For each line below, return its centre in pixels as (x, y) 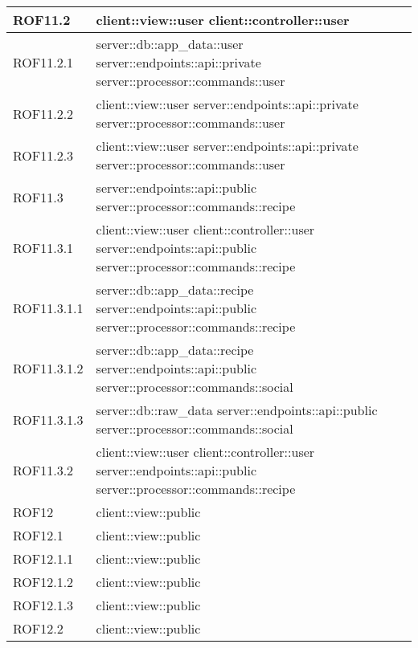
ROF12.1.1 (43, 558)
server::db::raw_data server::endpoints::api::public (237, 410)
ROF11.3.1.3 (48, 419)
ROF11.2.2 (43, 113)
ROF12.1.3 (43, 605)
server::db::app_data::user (170, 44)
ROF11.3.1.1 (48, 308)
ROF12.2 (38, 628)
